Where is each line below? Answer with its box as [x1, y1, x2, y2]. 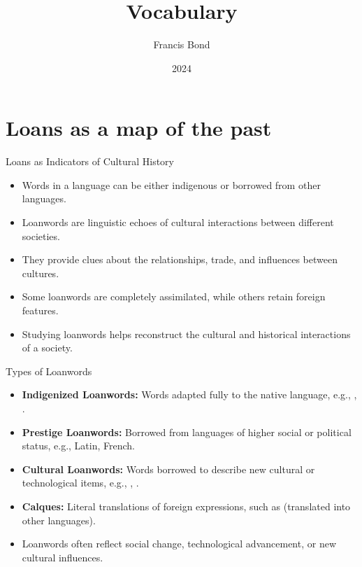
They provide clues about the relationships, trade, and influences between [22, 252, 338, 267]
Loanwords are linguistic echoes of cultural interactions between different [22, 215, 334, 230]
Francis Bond [153, 37, 210, 52]
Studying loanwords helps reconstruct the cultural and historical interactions [22, 326, 351, 341]
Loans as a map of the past [6, 113, 272, 142]
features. [22, 303, 59, 317]
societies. [22, 228, 60, 243]
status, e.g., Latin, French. [22, 438, 136, 453]
